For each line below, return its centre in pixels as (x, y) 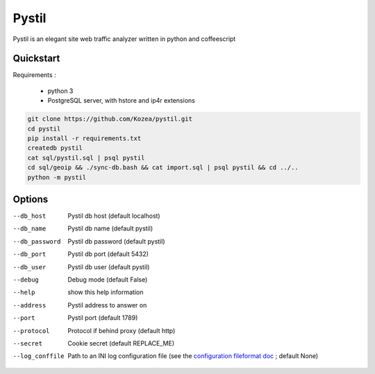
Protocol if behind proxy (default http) (122, 330)
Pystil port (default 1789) (103, 318)
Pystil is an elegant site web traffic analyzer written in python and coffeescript (124, 39)
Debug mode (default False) (108, 280)
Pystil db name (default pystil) (110, 228)
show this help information (106, 292)
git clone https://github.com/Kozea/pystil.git (110, 119)
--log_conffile (39, 356)
